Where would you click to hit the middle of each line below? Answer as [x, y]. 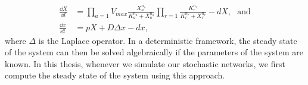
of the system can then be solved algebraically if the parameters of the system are [154, 52]
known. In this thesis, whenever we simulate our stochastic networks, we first [145, 63]
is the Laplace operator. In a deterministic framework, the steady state [168, 40]
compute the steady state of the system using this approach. [115, 75]
